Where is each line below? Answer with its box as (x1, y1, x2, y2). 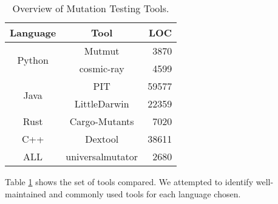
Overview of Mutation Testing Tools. (12, 1, 169, 15)
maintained (5, 187, 47, 200)
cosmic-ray (79, 61, 124, 75)
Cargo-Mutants (69, 114, 134, 128)
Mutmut (84, 44, 120, 58)
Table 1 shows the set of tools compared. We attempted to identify (5, 175, 254, 188)
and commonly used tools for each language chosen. (49, 187, 241, 200)
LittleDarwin (74, 97, 129, 110)
